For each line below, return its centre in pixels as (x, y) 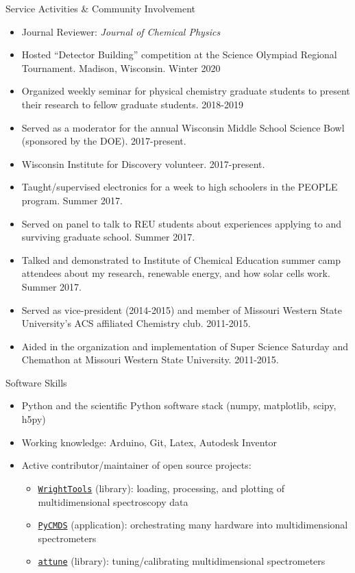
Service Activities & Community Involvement (100, 8)
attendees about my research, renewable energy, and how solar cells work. (176, 273)
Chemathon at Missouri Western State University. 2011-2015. (150, 359)
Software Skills (36, 382)
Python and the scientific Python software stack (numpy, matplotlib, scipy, (179, 405)
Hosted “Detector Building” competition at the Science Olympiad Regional (179, 54)
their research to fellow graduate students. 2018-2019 (132, 104)
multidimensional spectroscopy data (113, 501)
